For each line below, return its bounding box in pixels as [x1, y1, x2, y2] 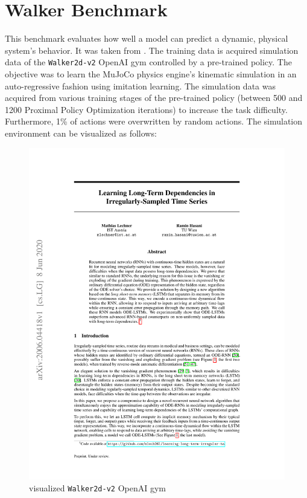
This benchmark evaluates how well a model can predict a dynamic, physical [5, 32, 288, 45]
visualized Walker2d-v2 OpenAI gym [29, 482, 166, 494]
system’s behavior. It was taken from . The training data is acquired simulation [5, 44, 299, 56]
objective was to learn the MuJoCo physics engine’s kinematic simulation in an [5, 67, 297, 80]
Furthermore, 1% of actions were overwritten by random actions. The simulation [5, 115, 303, 128]
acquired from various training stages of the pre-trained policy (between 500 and [5, 91, 303, 104]
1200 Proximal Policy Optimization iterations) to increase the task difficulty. [5, 103, 288, 115]
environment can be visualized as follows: [5, 126, 157, 139]
